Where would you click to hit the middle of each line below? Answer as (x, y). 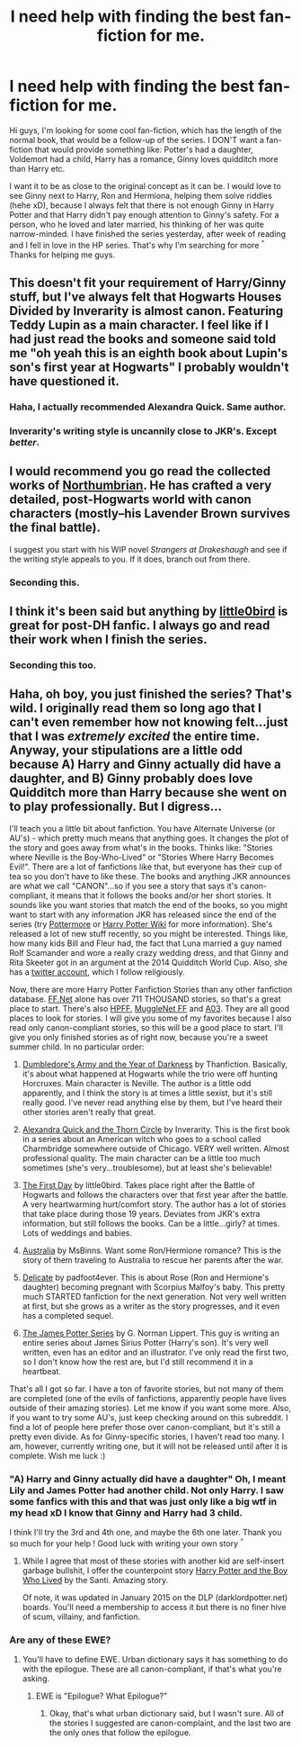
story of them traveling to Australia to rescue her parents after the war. (153, 1260)
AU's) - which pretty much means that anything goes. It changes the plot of (149, 838)
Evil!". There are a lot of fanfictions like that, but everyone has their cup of (146, 867)
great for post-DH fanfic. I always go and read (140, 625)
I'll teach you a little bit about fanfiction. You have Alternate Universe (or (142, 828)
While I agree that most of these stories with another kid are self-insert (153, 1561)
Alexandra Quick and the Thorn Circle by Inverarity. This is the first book (156, 1129)
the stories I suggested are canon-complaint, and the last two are (170, 1723)
